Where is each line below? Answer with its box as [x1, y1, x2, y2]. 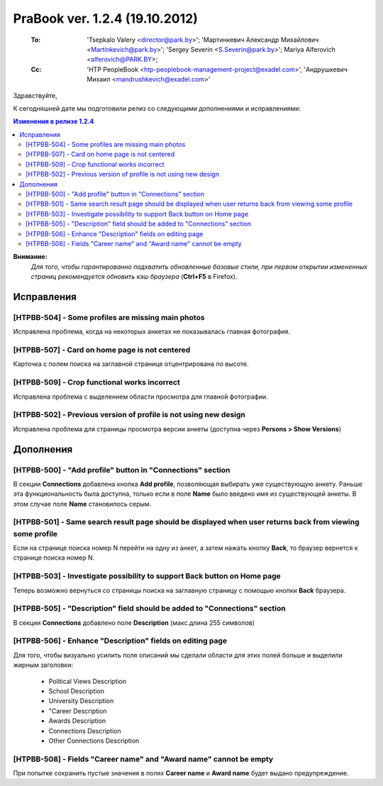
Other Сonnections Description [48, 736, 140, 745]
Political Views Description [48, 677, 127, 685]
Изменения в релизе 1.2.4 [13, 117, 94, 126]
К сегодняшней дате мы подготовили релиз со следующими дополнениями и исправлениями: [13, 104, 301, 113]
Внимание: [13, 253, 48, 261]
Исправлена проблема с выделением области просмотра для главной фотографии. [13, 392, 269, 401]
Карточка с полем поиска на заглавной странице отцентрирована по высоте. [13, 360, 249, 368]
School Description [48, 687, 105, 695]
